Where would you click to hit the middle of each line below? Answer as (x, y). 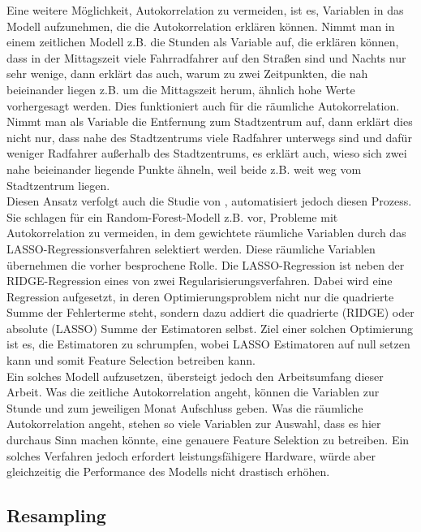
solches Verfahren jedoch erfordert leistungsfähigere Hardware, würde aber (191, 455)
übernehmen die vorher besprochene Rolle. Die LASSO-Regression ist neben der (206, 264)
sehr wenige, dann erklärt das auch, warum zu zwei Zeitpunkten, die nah (187, 74)
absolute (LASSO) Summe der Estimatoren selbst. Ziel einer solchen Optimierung (210, 328)
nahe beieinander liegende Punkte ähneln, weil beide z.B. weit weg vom (184, 169)
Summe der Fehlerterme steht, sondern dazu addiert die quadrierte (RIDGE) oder (210, 312)
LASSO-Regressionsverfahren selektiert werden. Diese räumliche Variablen (191, 248)
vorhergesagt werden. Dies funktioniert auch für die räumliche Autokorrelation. (203, 105)
